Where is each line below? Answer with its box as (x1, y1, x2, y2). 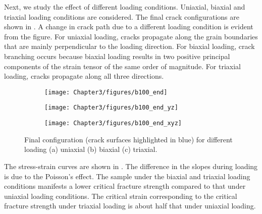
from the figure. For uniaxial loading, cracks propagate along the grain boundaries (4, 31, 258, 41)
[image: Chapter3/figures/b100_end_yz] (44, 104, 178, 112)
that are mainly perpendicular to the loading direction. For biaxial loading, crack (4, 41, 255, 51)
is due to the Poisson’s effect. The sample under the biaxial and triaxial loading (4, 171, 250, 181)
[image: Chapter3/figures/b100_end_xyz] (44, 120, 182, 127)
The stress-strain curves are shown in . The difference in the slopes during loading (4, 161, 258, 171)
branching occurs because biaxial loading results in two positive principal (4, 50, 230, 61)
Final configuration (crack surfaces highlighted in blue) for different (24, 134, 233, 144)
